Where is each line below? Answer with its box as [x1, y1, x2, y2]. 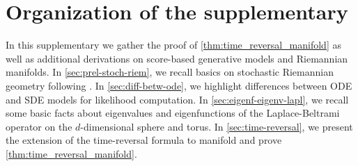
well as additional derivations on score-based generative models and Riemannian [6, 51, 348, 65]
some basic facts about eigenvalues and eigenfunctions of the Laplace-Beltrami [6, 106, 340, 120]
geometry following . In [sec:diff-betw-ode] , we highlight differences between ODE [6, 78, 352, 92]
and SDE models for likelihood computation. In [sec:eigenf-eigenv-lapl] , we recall [6, 92, 349, 106]
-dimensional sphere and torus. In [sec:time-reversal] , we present [80, 119, 353, 133]
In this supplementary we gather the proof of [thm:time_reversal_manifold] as [6, 38, 341, 52]
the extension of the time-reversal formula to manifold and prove [6, 133, 282, 147]
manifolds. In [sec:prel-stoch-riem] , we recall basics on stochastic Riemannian [6, 65, 334, 79]
